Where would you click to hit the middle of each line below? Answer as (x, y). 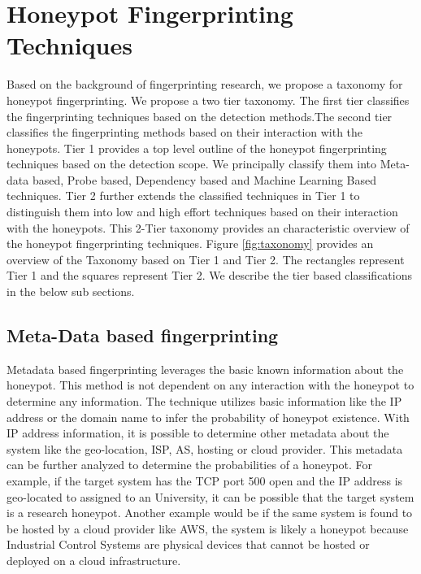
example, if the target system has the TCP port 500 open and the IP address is (205, 480)
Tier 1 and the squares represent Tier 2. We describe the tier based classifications (209, 275)
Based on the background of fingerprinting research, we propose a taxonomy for (205, 84)
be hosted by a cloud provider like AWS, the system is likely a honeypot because (208, 528)
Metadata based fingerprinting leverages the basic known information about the (205, 369)
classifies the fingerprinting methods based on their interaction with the (185, 132)
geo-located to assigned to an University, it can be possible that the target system (210, 496)
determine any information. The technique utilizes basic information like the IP (204, 401)
